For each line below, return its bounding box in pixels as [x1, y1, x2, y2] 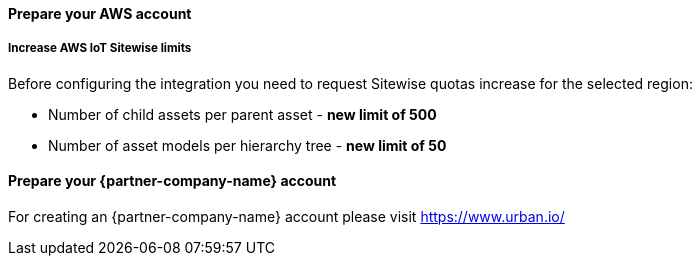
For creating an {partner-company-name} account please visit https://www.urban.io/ [8, 208, 565, 225]
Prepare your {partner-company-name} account [8, 172, 337, 190]
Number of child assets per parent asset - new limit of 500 [48, 105, 437, 123]
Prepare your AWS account [8, 5, 192, 22]
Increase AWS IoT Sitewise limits [8, 41, 192, 56]
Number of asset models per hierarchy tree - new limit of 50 [48, 136, 447, 154]
